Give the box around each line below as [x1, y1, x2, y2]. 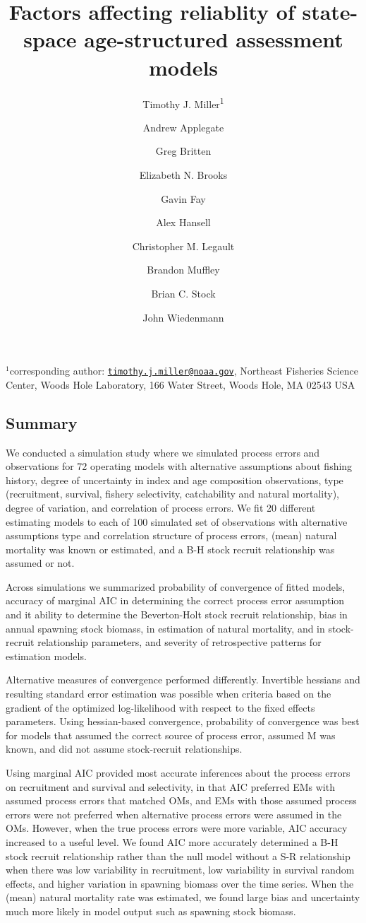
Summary [6, 411, 78, 433]
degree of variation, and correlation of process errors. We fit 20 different [6, 500, 316, 515]
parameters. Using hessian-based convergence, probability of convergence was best [6, 714, 360, 729]
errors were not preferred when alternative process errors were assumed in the [6, 806, 342, 821]
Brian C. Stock [151, 286, 216, 300]
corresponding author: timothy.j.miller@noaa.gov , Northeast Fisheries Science [9, 363, 358, 378]
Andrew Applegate [142, 119, 224, 134]
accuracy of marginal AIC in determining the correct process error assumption [6, 593, 345, 608]
